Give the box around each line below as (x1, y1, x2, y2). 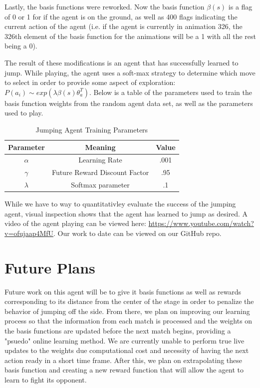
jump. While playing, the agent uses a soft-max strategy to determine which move (4, 67, 256, 77)
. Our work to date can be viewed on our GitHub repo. (53, 227, 222, 238)
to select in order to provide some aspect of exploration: (4, 77, 176, 87)
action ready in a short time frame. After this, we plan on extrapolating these (4, 354, 243, 365)
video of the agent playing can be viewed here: (4, 218, 146, 228)
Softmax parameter (71, 179, 130, 190)
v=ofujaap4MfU (4, 227, 54, 238)
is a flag (228, 1, 253, 11)
